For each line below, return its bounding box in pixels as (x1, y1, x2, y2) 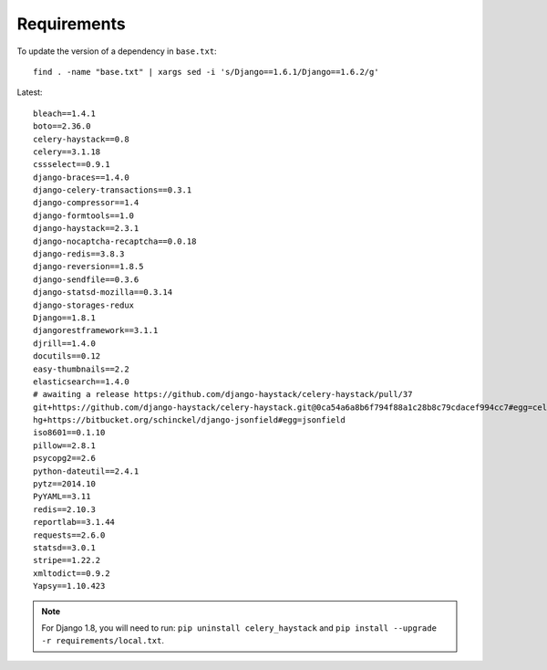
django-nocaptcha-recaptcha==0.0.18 (33, 236, 197, 246)
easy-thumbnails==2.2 (33, 363, 129, 374)
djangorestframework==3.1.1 (33, 325, 159, 336)
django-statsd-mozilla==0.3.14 (33, 288, 173, 298)
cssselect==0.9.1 (33, 160, 110, 170)
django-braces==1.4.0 (33, 172, 129, 183)
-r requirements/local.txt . (41, 635, 164, 646)
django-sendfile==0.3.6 (33, 274, 139, 285)
